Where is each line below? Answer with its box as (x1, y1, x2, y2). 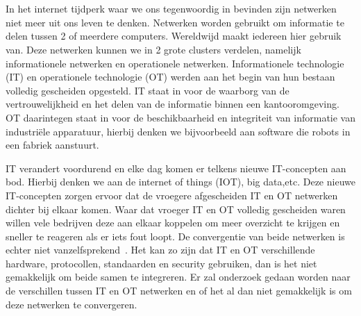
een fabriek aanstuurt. (6, 138, 99, 152)
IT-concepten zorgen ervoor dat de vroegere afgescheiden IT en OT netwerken (6, 188, 338, 202)
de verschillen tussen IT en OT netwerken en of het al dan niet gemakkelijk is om (6, 283, 352, 298)
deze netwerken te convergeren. (6, 297, 137, 311)
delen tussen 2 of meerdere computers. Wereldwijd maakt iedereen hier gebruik (6, 28, 342, 43)
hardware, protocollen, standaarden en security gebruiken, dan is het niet (6, 256, 317, 270)
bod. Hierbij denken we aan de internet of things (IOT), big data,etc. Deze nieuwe (6, 174, 355, 189)
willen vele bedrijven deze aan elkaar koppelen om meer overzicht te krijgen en (6, 215, 340, 230)
